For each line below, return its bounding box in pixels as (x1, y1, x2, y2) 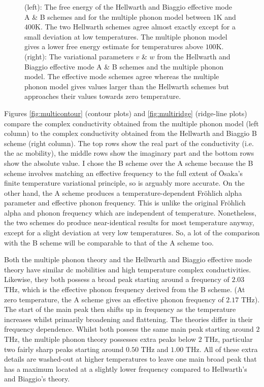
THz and (141, 343, 169, 354)
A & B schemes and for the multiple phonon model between (24, 11, 211, 22)
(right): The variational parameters (24, 51, 134, 61)
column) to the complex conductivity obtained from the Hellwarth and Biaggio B (4, 128, 257, 138)
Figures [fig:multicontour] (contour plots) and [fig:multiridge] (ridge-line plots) (4, 108, 247, 118)
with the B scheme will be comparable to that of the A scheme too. (4, 237, 214, 248)
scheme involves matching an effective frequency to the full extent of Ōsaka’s (4, 167, 243, 178)
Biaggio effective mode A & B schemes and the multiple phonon (24, 61, 224, 72)
